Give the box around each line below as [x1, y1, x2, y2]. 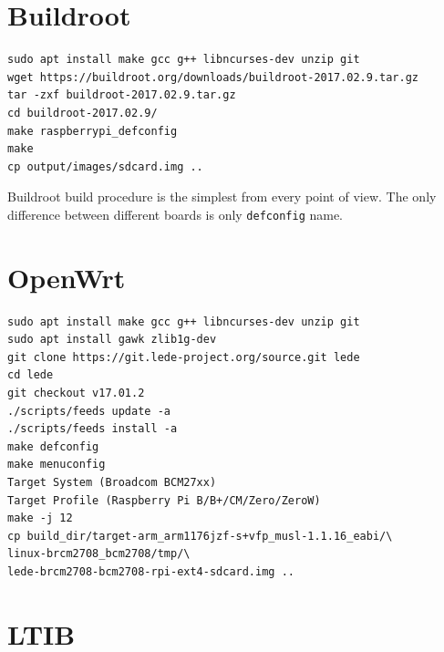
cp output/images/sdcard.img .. [7, 160, 203, 173]
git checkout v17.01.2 [7, 387, 145, 400]
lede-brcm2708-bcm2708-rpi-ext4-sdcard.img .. [7, 564, 294, 578]
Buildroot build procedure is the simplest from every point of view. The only [7, 187, 437, 206]
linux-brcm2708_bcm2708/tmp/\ [7, 547, 191, 561]
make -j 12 [7, 512, 73, 525]
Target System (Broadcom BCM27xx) [7, 476, 217, 489]
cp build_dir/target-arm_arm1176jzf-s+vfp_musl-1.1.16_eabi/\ [7, 529, 393, 543]
